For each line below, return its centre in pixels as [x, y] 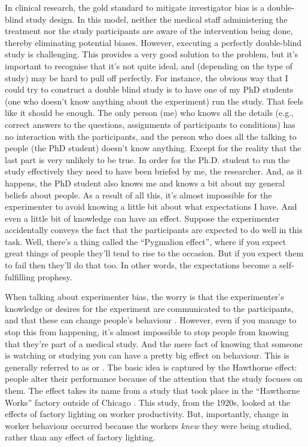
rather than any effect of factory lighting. [80, 437]
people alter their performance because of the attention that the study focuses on [154, 379]
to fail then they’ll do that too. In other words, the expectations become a [141, 265]
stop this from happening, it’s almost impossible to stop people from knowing [147, 332]
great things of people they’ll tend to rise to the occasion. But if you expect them [154, 253]
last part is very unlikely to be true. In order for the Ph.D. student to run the [147, 159]
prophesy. [55, 276]
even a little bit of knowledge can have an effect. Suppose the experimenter [142, 218]
